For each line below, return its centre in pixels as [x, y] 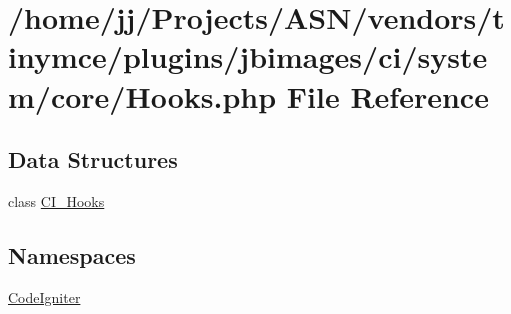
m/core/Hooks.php [142, 95]
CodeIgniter [44, 296]
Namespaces [72, 254]
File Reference [387, 95]
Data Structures [93, 159]
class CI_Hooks [56, 200]
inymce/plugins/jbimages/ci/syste [248, 56]
